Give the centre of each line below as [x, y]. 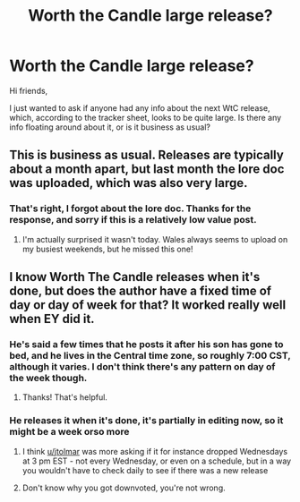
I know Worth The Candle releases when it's [135, 277]
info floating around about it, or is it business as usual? [110, 127]
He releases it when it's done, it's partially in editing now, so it [146, 421]
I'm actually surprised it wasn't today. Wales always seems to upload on [155, 239]
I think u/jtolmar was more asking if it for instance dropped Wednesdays [155, 451]
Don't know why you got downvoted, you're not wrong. [124, 488]
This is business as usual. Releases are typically [146, 155]
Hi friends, [29, 90]
